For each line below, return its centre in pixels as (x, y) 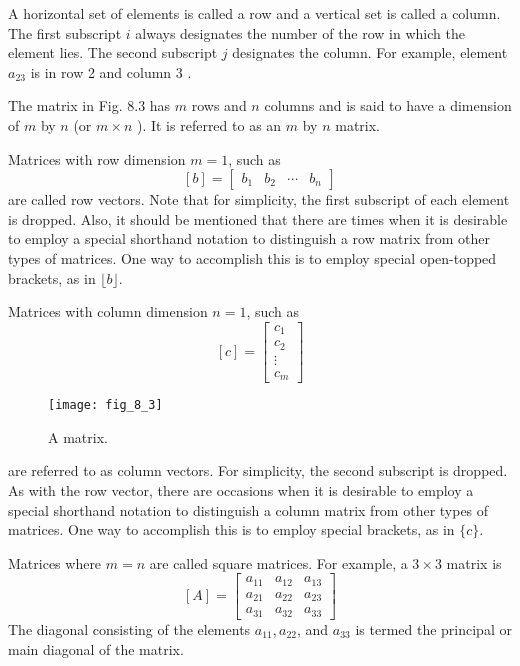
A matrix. (78, 436)
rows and (219, 105)
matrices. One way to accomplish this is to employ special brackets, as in (231, 529)
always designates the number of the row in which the (300, 32)
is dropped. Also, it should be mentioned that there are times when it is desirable (258, 218)
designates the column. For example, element (370, 52)
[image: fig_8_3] (105, 405)
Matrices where (55, 562)
